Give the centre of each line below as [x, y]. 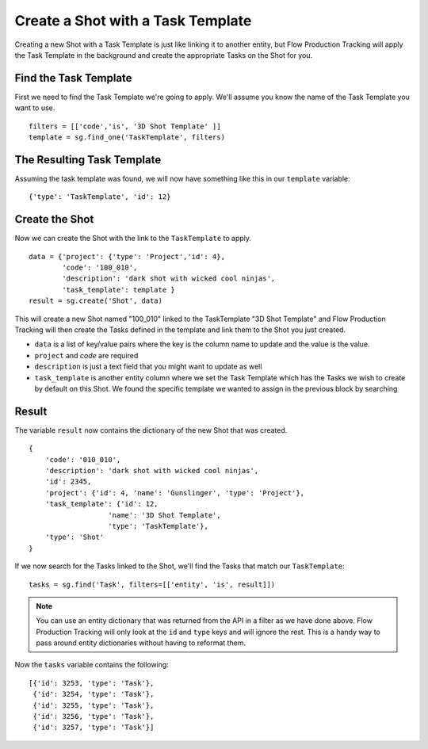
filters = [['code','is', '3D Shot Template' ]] [125, 126]
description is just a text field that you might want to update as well [148, 367]
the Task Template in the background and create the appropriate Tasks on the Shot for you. [164, 55]
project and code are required [86, 355]
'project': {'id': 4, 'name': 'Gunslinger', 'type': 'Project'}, [175, 493]
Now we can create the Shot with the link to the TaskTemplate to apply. [133, 239]
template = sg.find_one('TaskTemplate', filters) [127, 138]
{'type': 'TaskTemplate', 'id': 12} [100, 197]
